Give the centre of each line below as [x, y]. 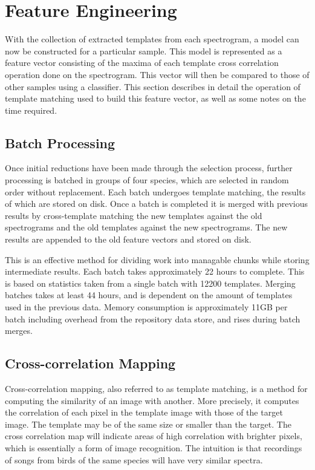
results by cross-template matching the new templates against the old [134, 215]
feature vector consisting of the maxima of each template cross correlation [142, 63]
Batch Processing [60, 142]
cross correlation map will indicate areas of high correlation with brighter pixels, [154, 436]
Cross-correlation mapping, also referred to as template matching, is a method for [156, 388]
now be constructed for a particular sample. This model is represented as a [144, 51]
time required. [31, 110]
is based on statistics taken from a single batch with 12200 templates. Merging [150, 283]
